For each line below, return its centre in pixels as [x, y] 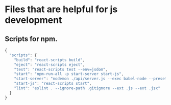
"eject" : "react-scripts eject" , [50, 64]
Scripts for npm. [31, 39]
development [33, 20]
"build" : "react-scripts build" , [50, 60]
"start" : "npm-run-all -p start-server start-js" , [69, 74]
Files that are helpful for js [61, 9]
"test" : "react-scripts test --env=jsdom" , [61, 69]
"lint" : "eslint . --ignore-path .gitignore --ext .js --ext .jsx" [87, 88]
